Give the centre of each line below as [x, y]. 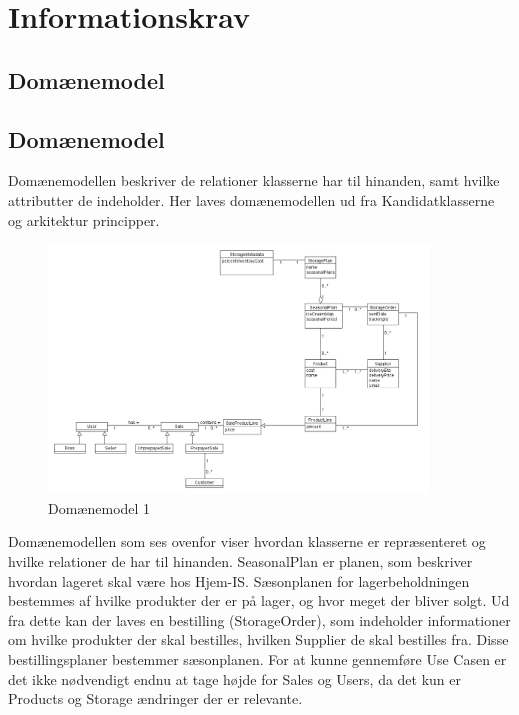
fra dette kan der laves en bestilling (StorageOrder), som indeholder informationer [259, 619]
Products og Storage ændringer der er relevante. [155, 698]
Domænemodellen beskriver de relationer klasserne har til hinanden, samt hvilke [254, 180]
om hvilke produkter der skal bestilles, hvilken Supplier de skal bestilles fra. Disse [258, 639]
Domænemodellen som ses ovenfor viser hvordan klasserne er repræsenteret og [247, 541]
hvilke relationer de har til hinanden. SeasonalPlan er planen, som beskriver [240, 560]
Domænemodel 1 [99, 507]
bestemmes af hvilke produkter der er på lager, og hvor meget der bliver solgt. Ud [259, 600]
